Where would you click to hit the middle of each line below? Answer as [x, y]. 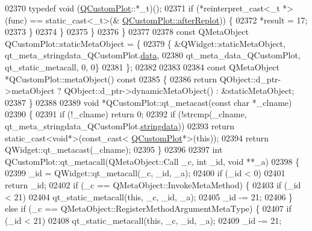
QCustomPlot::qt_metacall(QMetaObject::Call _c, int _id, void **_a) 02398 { [152, 161]
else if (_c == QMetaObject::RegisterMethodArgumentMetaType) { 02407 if [148, 208]
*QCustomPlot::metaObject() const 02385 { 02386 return [111, 79]
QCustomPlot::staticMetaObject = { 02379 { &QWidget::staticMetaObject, [145, 43]
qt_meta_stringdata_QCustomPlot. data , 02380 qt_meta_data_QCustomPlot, [153, 55]
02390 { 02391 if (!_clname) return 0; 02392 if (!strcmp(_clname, [126, 114]
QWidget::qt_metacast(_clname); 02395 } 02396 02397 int [114, 149]
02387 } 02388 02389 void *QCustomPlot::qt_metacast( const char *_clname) [148, 102]
